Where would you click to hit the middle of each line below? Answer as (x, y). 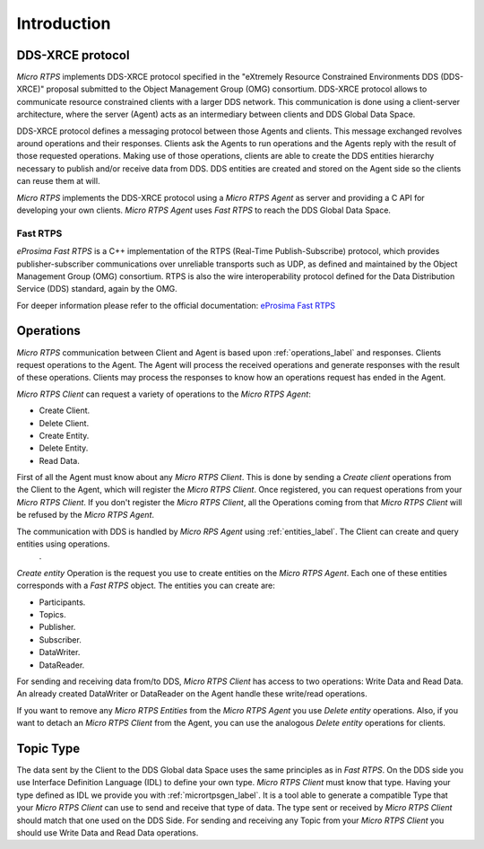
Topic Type (48, 748)
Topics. (52, 614)
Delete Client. (64, 423)
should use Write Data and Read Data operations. (108, 832)
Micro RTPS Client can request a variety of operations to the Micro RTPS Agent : (164, 394)
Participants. (62, 602)
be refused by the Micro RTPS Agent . (86, 515)
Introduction (64, 23)
